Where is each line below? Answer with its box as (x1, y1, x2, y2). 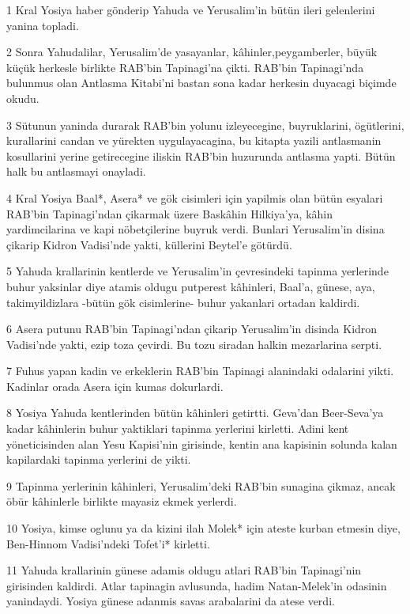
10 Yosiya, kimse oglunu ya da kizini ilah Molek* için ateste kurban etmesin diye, (6, 520, 401, 536)
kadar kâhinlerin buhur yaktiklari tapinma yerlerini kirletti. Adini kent (6, 420, 349, 437)
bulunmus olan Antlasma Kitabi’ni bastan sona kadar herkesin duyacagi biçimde (6, 74, 397, 91)
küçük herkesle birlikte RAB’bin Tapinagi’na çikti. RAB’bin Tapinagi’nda (6, 59, 364, 75)
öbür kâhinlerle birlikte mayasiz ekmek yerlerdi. (6, 493, 237, 510)
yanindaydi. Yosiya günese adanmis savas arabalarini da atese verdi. (6, 593, 335, 609)
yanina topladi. (6, 17, 79, 33)
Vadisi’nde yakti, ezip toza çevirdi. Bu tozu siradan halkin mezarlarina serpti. (6, 335, 382, 352)
